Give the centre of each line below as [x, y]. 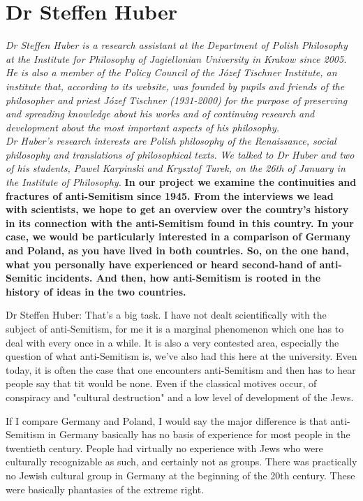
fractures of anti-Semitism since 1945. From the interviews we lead [170, 195]
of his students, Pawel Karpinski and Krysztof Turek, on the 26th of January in [176, 168]
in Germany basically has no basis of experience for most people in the [199, 434]
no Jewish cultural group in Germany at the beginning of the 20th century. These [180, 475]
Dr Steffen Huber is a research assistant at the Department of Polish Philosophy [177, 45]
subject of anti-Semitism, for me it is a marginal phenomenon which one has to [175, 328]
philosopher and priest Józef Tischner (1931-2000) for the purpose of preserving [177, 100]
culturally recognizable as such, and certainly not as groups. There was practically [181, 462]
